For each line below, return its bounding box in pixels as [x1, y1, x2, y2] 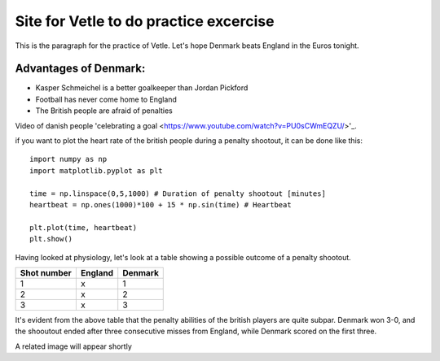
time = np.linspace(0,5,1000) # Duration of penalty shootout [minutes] [29, 189, 326, 198]
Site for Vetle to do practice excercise [15, 12, 275, 30]
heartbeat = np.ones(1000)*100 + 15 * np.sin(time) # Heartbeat [29, 200, 293, 209]
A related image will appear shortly [15, 341, 132, 351]
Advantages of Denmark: [15, 62, 146, 76]
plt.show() [29, 234, 73, 244]
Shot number [20, 267, 73, 278]
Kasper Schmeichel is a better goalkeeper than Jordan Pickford [35, 83, 249, 93]
